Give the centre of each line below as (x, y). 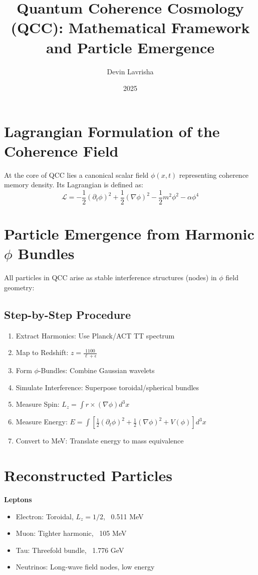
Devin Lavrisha (130, 71)
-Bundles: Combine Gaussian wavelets (96, 370)
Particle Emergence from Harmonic (129, 234)
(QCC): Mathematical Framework (130, 27)
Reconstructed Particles (88, 475)
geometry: (19, 287)
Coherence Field (61, 150)
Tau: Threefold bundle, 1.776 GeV (70, 550)
